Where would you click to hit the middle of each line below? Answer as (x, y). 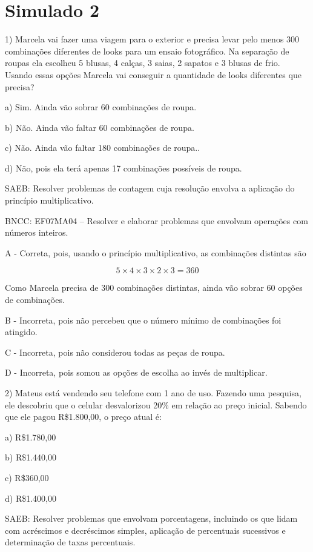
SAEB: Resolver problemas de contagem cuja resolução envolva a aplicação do (150, 188)
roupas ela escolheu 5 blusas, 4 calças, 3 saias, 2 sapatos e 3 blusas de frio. (143, 63)
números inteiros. (37, 232)
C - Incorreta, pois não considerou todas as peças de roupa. (115, 352)
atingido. (21, 332)
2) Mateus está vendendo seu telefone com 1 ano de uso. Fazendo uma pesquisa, (153, 393)
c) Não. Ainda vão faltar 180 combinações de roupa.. (103, 148)
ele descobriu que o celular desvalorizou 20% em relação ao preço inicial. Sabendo (156, 404)
